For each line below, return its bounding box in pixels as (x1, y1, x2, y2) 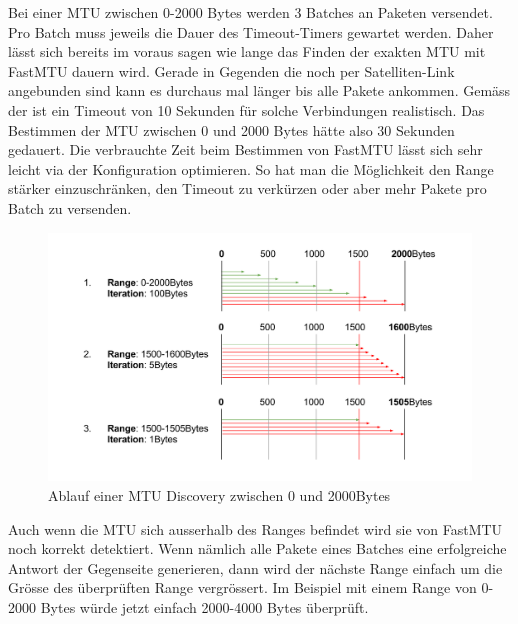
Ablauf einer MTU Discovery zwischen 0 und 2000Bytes (48, 484, 391, 505)
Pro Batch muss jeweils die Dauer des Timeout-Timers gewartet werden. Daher (8, 21, 494, 42)
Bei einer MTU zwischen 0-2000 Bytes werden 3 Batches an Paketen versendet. (8, 2, 493, 22)
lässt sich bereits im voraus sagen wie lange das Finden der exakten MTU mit (8, 41, 486, 62)
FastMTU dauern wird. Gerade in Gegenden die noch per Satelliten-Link (8, 60, 455, 81)
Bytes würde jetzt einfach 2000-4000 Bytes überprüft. (40, 596, 369, 617)
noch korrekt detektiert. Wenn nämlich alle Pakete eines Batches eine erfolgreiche (8, 538, 507, 559)
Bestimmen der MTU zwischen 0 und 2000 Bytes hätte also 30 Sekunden (8, 119, 455, 140)
